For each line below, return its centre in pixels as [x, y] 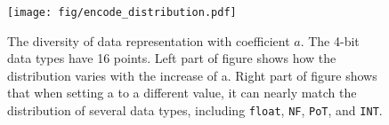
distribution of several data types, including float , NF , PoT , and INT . [195, 110]
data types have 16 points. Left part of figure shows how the [172, 58]
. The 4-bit [330, 40]
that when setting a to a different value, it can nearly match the [182, 93]
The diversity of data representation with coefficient [149, 40]
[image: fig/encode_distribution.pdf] [122, 12]
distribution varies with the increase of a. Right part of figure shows [192, 75]
